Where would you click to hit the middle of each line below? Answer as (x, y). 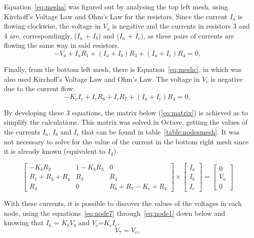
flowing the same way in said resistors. (62, 45)
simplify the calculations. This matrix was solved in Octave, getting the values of (126, 122)
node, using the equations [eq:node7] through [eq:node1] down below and (115, 213)
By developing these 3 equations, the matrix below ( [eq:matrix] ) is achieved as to (126, 112)
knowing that (24, 222)
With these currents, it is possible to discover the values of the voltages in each (123, 203)
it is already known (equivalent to (55, 151)
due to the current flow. (40, 88)
